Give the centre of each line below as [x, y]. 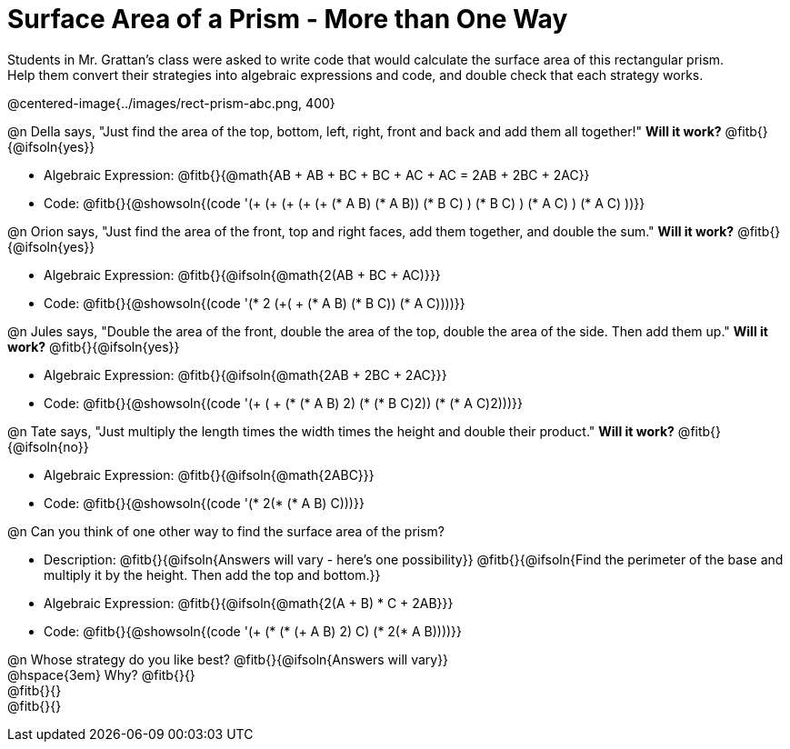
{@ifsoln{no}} [48, 446]
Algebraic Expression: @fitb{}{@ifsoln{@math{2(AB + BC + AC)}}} [242, 275]
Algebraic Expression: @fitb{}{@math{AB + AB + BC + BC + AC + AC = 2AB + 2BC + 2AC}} [317, 175]
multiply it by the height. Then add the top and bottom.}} [212, 574]
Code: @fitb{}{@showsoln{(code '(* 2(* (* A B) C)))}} [204, 503]
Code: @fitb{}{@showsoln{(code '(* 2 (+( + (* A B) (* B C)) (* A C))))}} [255, 303]
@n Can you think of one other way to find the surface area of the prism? [226, 531]
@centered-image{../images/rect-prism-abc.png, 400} [171, 103]
